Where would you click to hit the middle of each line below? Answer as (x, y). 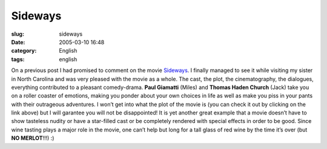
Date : (18, 42)
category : (24, 51)
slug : (18, 34)
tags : (18, 59)
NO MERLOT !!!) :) (33, 138)
